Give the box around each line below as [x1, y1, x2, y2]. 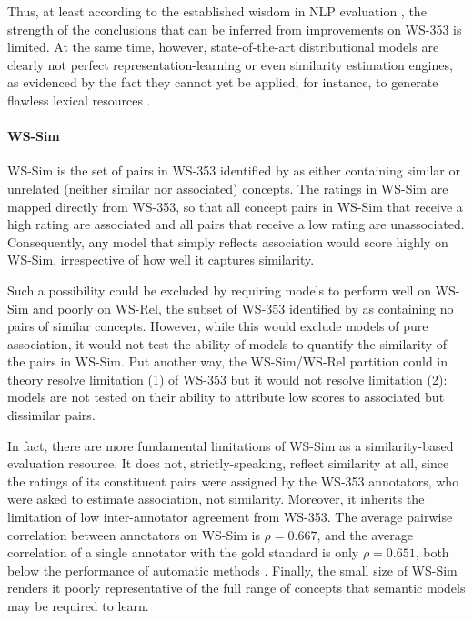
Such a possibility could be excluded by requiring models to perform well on [7, 280, 431, 299]
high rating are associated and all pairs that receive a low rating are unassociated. [7, 215, 465, 234]
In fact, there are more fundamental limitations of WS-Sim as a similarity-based [7, 436, 454, 455]
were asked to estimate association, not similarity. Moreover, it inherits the [7, 489, 425, 508]
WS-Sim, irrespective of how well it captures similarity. [7, 250, 315, 269]
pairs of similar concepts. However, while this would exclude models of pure [7, 316, 428, 336]
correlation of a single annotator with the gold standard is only [7, 543, 359, 562]
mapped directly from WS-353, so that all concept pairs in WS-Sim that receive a [7, 196, 463, 215]
